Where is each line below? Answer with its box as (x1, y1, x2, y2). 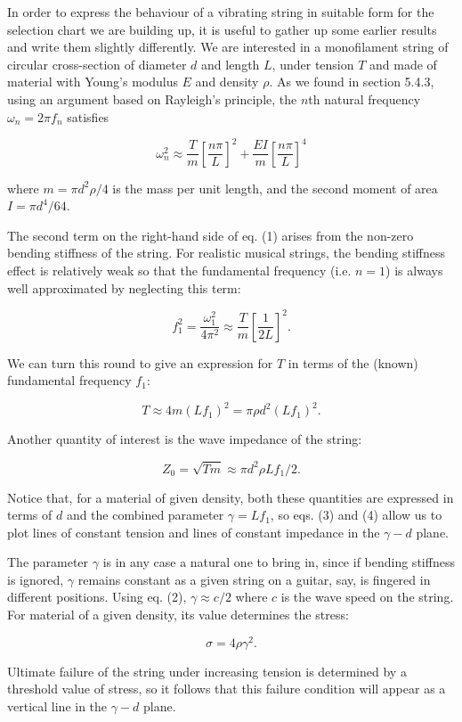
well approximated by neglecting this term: (7, 278, 241, 297)
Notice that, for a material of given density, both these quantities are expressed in (7, 488, 454, 506)
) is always (385, 261, 443, 280)
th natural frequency (308, 89, 421, 108)
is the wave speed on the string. (280, 587, 454, 606)
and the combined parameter (66, 505, 224, 524)
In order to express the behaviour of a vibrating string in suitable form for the (7, 3, 434, 21)
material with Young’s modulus (7, 72, 178, 91)
